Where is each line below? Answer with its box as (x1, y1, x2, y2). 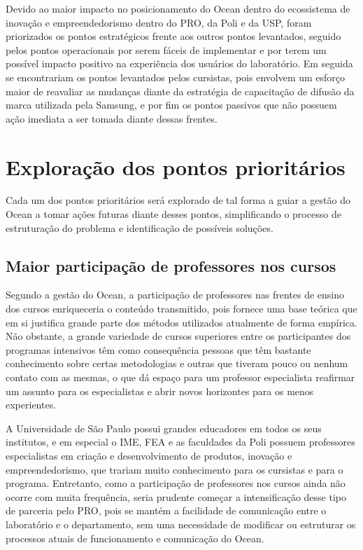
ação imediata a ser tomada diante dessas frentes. (6, 111, 218, 125)
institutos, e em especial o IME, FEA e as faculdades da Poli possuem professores (6, 434, 355, 449)
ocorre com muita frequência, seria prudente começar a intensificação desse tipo (6, 489, 346, 504)
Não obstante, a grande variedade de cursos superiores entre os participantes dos (6, 329, 351, 343)
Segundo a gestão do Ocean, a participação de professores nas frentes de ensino (6, 287, 345, 302)
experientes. (6, 397, 57, 412)
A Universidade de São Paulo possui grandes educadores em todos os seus (6, 420, 322, 435)
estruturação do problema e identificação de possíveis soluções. (6, 220, 273, 235)
